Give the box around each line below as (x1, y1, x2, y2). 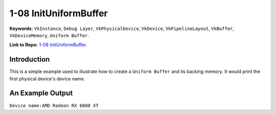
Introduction (9, 55, 50, 64)
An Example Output (9, 89, 73, 98)
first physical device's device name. (9, 75, 85, 81)
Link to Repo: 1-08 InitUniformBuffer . (9, 42, 87, 48)
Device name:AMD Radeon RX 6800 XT (9, 102, 99, 108)
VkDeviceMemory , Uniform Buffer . (9, 32, 89, 38)
